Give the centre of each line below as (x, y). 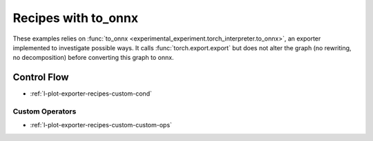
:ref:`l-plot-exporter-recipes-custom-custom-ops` (101, 125)
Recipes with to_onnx (75, 18)
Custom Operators (45, 111)
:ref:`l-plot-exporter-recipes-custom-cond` (91, 94)
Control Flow (41, 77)
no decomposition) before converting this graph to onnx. (93, 58)
